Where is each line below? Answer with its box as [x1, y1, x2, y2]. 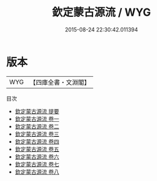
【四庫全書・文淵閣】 [30, 78, 91, 87]
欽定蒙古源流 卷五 [14, 145, 59, 153]
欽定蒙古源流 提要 [14, 107, 59, 115]
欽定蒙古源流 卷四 [14, 137, 59, 145]
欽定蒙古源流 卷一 [14, 115, 59, 122]
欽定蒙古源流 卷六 [14, 153, 59, 160]
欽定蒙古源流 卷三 [14, 130, 59, 137]
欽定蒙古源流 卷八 [14, 168, 59, 176]
